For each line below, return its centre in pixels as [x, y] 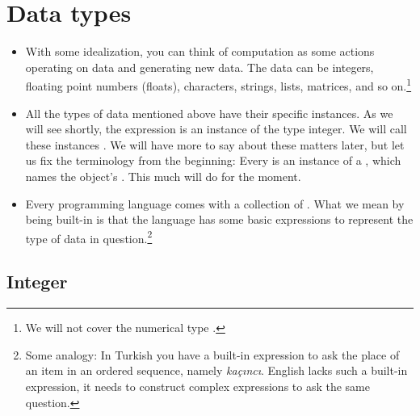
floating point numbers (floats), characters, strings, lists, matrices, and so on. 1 [218, 84]
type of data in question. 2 [89, 237]
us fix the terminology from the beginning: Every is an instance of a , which [213, 160]
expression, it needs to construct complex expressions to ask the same [197, 386]
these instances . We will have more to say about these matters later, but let [215, 144]
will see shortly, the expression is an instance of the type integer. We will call [216, 129]
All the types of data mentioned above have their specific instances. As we [209, 113]
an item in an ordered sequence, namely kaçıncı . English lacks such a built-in [216, 370]
